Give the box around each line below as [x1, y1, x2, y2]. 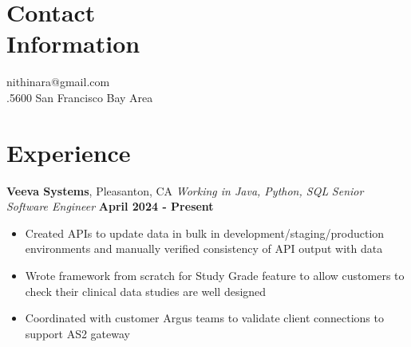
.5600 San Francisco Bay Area [6, 89, 153, 105]
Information [6, 27, 140, 60]
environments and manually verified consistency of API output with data [25, 240, 383, 257]
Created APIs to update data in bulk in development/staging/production [25, 224, 385, 241]
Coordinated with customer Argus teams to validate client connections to [25, 310, 384, 326]
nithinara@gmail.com [6, 73, 110, 90]
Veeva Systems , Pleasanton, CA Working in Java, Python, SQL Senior [6, 182, 364, 199]
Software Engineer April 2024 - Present [6, 198, 214, 215]
